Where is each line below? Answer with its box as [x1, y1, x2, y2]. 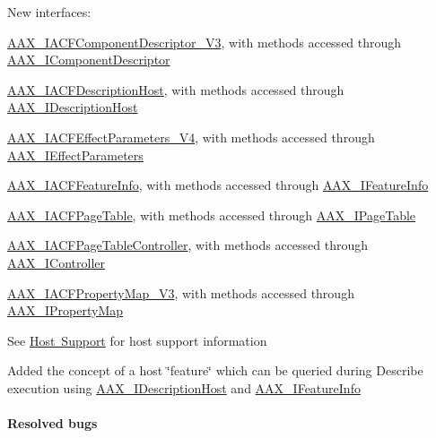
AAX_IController [7, 253, 105, 271]
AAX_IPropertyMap [7, 301, 124, 320]
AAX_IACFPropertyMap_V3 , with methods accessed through [7, 283, 354, 302]
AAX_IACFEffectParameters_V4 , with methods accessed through [7, 127, 375, 146]
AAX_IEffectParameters [7, 145, 144, 164]
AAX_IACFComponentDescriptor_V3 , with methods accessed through [7, 32, 402, 51]
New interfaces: [7, 3, 92, 21]
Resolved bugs [7, 414, 98, 433]
